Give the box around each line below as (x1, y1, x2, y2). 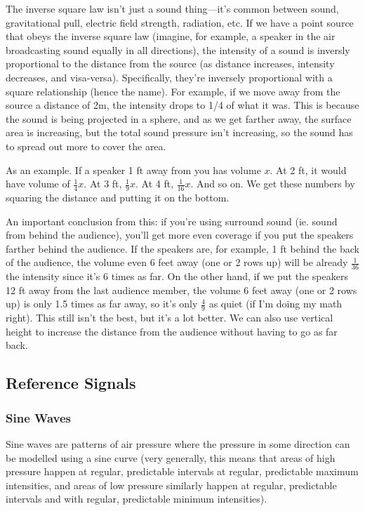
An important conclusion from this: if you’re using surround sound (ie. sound (6, 213, 338, 228)
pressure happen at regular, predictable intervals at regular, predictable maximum (6, 464, 359, 479)
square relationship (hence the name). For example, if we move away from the (6, 84, 340, 98)
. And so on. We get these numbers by (190, 176, 355, 191)
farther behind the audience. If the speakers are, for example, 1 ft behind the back (6, 241, 359, 255)
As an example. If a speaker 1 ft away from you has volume (6, 162, 261, 177)
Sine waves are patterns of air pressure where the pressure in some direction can (6, 436, 350, 451)
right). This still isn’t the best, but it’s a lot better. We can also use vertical (6, 310, 333, 325)
